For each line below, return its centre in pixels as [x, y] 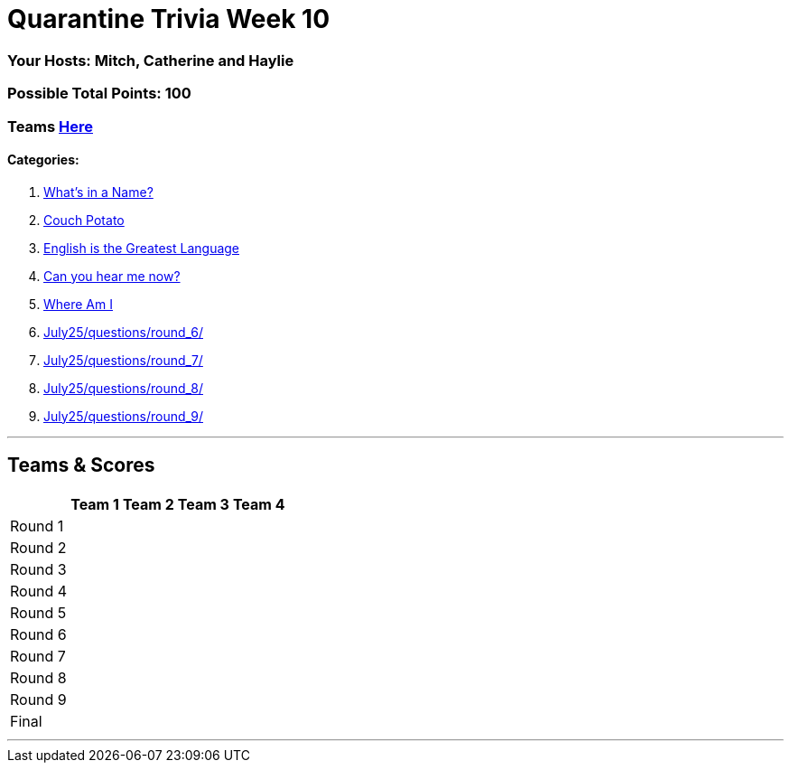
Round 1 [37, 526]
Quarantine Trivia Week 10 [169, 19]
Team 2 [148, 504]
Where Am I [78, 304]
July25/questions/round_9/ [123, 416]
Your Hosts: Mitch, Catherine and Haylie [151, 60]
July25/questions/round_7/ [123, 360]
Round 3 [38, 569]
